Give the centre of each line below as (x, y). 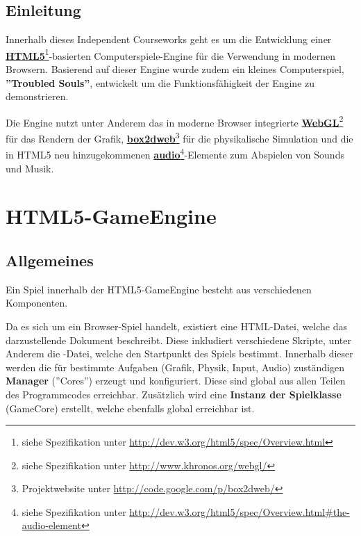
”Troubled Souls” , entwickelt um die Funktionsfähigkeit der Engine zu (160, 82)
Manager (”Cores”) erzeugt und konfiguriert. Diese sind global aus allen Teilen (176, 381)
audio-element (51, 525)
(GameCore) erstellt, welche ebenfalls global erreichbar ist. (130, 408)
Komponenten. (37, 303)
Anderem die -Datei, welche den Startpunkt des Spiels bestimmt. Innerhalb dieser (179, 354)
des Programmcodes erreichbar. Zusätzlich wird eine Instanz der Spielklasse (174, 394)
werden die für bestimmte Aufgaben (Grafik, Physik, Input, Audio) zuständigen (175, 367)
